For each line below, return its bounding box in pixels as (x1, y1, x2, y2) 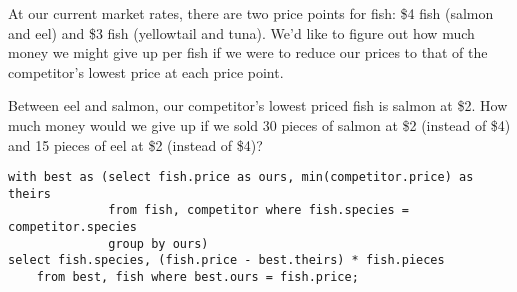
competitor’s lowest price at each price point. (8, 61, 284, 82)
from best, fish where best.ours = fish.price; (36, 270, 359, 285)
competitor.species (8, 220, 137, 235)
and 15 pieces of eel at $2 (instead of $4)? (8, 134, 263, 155)
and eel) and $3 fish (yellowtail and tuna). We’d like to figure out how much (8, 22, 475, 43)
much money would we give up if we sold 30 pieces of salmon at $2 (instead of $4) (8, 114, 511, 135)
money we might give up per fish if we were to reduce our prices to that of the (8, 42, 488, 63)
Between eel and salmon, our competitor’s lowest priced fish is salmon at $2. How (8, 95, 508, 116)
